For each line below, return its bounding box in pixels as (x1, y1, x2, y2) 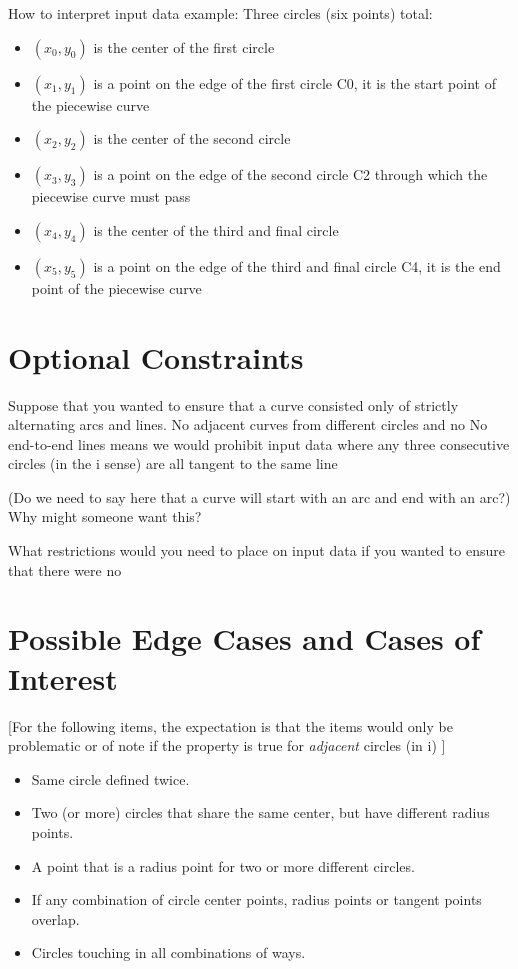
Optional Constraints (8, 336, 304, 377)
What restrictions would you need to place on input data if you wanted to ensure (8, 540, 505, 561)
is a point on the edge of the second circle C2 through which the (93, 164, 488, 185)
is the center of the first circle (93, 36, 275, 57)
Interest (8, 657, 118, 698)
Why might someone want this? (8, 506, 202, 527)
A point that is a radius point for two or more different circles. (31, 855, 415, 876)
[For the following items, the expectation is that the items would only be (8, 715, 453, 736)
